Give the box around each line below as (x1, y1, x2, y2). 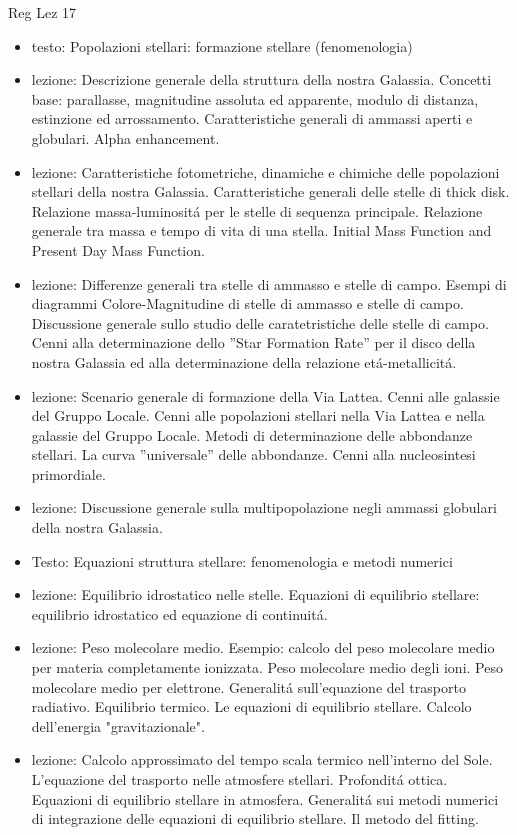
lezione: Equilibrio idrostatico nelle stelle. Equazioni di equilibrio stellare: (31, 584, 480, 605)
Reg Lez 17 (8, 2, 77, 22)
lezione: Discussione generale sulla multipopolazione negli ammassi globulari (31, 497, 497, 518)
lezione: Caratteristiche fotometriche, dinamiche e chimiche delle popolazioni (31, 161, 500, 182)
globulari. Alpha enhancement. (31, 127, 220, 148)
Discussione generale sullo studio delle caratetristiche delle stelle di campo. (31, 312, 489, 333)
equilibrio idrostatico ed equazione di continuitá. (31, 603, 328, 624)
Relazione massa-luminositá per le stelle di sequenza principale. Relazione (31, 200, 483, 221)
